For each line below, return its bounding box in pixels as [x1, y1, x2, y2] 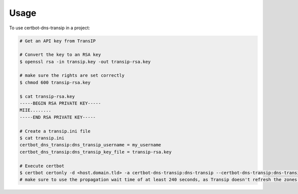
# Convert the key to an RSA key [19, 52, 101, 58]
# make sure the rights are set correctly [19, 72, 125, 78]
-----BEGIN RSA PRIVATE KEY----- [19, 101, 101, 106]
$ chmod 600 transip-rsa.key [19, 79, 91, 85]
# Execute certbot [19, 163, 65, 169]
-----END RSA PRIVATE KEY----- [19, 114, 96, 120]
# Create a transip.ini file [19, 128, 91, 134]
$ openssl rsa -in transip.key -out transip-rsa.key [19, 59, 151, 65]
